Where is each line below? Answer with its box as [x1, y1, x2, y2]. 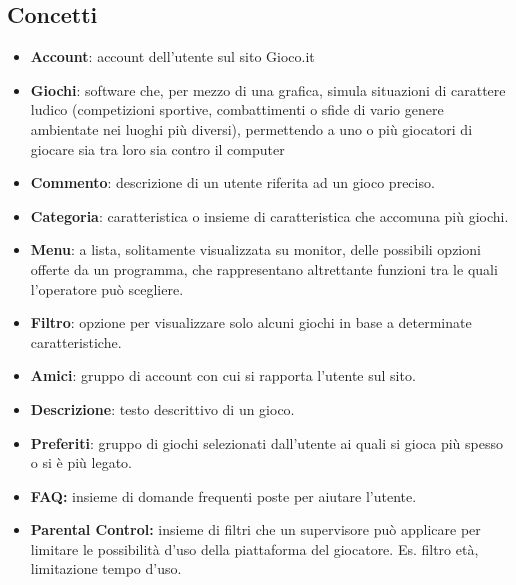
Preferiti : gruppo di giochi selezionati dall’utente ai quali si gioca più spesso [30, 432, 503, 453]
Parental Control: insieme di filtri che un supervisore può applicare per [30, 519, 481, 540]
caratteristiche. [30, 331, 122, 352]
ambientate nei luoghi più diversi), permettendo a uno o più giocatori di [30, 118, 473, 139]
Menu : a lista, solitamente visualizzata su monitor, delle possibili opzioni [30, 239, 481, 260]
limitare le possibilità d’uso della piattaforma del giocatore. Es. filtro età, [30, 538, 479, 559]
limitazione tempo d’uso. [30, 558, 182, 579]
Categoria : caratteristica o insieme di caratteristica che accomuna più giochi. [30, 205, 509, 226]
